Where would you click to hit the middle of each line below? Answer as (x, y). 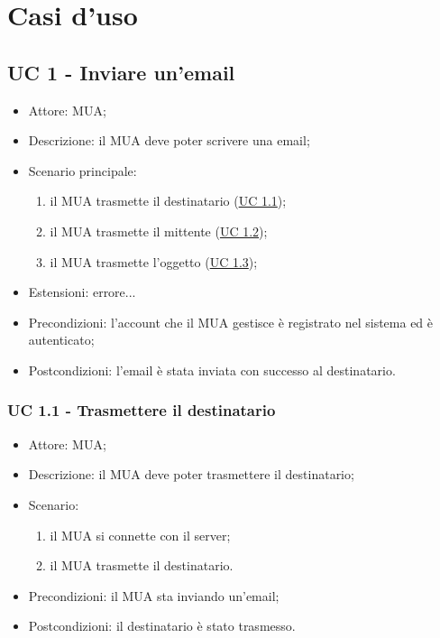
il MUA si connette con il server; (140, 535)
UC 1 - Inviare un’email (121, 72)
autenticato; (61, 340)
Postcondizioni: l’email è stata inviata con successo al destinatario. (212, 370)
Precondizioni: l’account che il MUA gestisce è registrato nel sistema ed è (231, 322)
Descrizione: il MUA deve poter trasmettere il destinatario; (191, 474)
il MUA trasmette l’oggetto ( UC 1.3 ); (154, 261)
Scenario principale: (82, 170)
